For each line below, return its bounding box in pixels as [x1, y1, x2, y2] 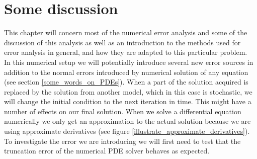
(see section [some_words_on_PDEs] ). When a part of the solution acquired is [4, 76, 248, 87]
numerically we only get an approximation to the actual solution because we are [4, 116, 251, 126]
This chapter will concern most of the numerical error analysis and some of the [4, 27, 247, 38]
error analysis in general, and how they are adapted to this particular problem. [4, 47, 247, 57]
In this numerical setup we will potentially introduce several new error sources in [4, 56, 253, 67]
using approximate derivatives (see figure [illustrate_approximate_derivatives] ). [4, 126, 250, 136]
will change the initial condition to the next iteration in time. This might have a [4, 96, 251, 107]
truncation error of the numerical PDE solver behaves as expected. [4, 145, 210, 156]
